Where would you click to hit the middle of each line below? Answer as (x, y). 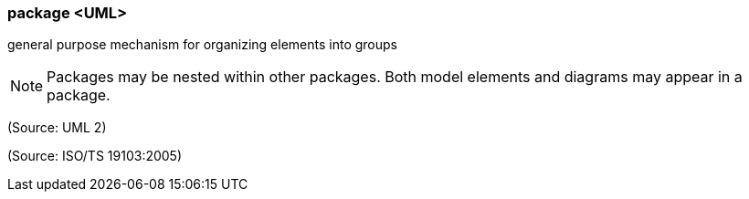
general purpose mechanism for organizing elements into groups (202, 45)
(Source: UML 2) (57, 128)
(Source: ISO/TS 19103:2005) (95, 156)
